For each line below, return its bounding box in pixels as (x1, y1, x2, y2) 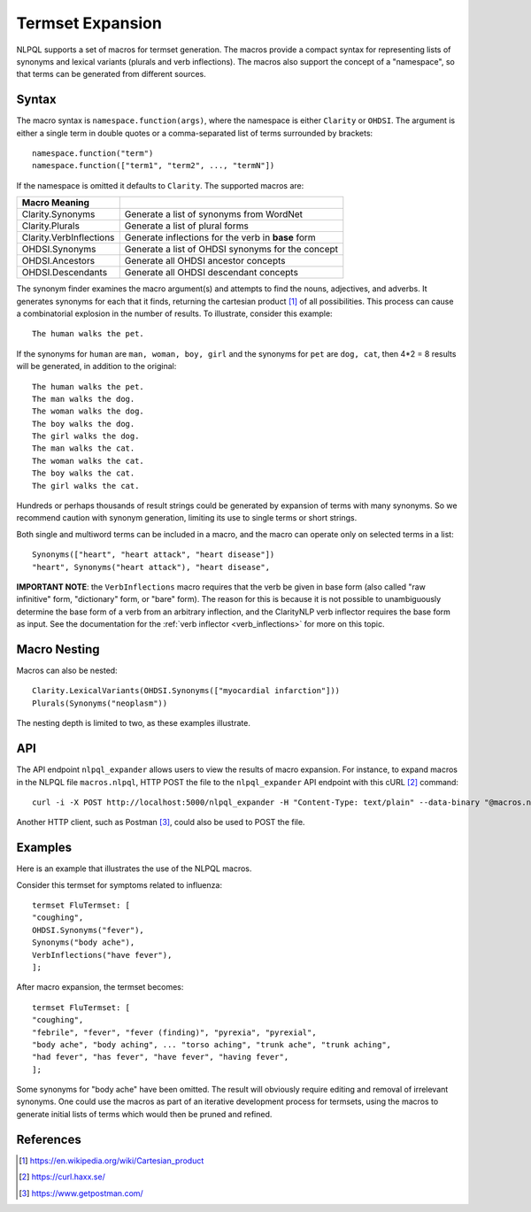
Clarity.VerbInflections (21, 231, 115, 243)
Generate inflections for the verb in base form (124, 231, 316, 243)
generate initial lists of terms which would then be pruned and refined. (16, 1108, 273, 1119)
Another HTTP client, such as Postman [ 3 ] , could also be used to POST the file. (16, 817, 305, 828)
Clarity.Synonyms (21, 208, 96, 220)
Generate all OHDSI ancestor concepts (124, 255, 286, 267)
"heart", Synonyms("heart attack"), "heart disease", (32, 562, 270, 572)
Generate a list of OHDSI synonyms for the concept (124, 243, 339, 256)
